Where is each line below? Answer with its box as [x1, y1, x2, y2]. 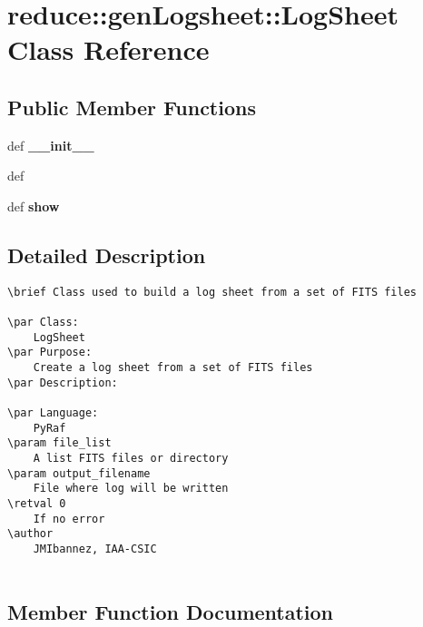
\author [7, 527, 54, 541]
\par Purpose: [7, 346, 93, 359]
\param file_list [7, 436, 112, 450]
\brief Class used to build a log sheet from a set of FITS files [7, 285, 418, 299]
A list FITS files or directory [33, 451, 229, 465]
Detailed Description [7, 240, 206, 269]
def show [7, 196, 60, 215]
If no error [33, 512, 105, 525]
